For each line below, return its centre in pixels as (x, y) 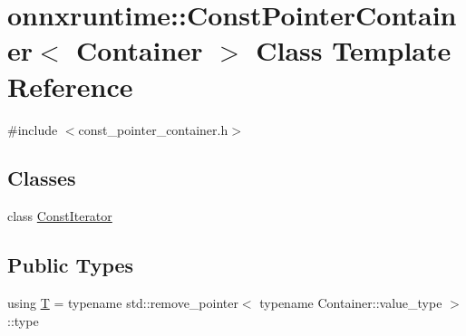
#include (33, 129)
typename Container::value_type (351, 303)
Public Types (71, 265)
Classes (42, 178)
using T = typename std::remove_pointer (123, 303)
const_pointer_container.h (153, 129)
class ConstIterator (60, 216)
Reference (70, 86)
